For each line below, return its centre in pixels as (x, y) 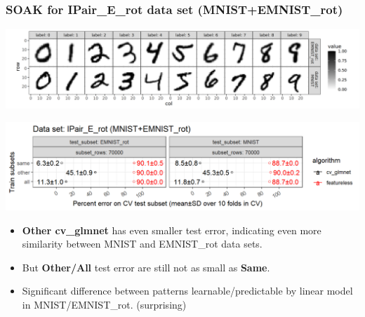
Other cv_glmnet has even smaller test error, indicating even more (172, 230)
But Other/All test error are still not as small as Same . (146, 267)
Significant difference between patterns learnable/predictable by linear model (187, 291)
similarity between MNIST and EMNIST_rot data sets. (142, 244)
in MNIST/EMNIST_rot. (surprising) (104, 304)
